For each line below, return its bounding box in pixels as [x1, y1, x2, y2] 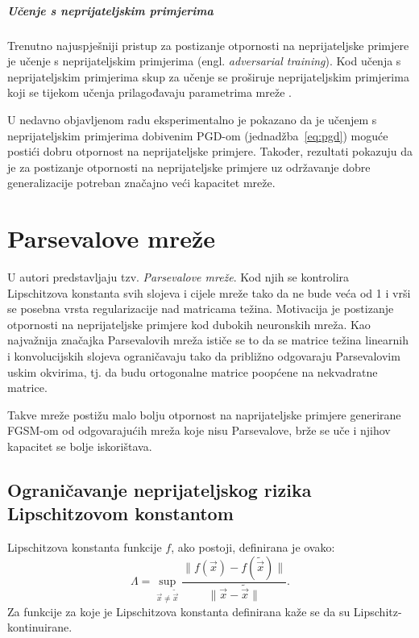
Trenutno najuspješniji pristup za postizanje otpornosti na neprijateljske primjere [7, 36, 409, 53]
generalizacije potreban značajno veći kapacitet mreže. [7, 174, 276, 191]
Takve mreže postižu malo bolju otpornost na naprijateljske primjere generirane [7, 406, 401, 423]
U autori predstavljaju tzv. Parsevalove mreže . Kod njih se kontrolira [7, 269, 350, 286]
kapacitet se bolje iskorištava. [7, 437, 152, 454]
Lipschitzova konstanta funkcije [7, 539, 162, 556]
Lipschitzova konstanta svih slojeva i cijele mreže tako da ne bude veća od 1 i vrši [7, 284, 411, 301]
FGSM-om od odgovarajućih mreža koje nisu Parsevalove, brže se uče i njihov [7, 422, 391, 439]
